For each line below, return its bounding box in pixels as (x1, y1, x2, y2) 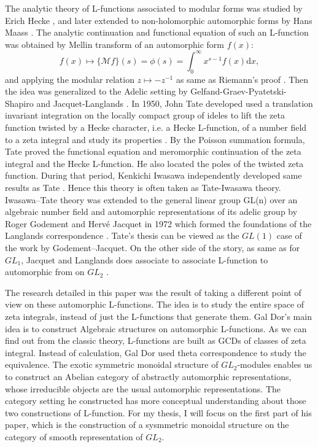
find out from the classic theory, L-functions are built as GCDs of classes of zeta (5, 334, 306, 347)
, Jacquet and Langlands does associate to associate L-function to (21, 253, 268, 266)
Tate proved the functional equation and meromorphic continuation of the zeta (5, 145, 301, 158)
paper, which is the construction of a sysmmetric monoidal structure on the (5, 418, 289, 431)
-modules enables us (237, 358, 312, 371)
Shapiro (5, 96, 34, 109)
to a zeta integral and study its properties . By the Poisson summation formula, (5, 133, 305, 146)
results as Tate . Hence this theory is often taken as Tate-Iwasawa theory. (5, 181, 281, 194)
